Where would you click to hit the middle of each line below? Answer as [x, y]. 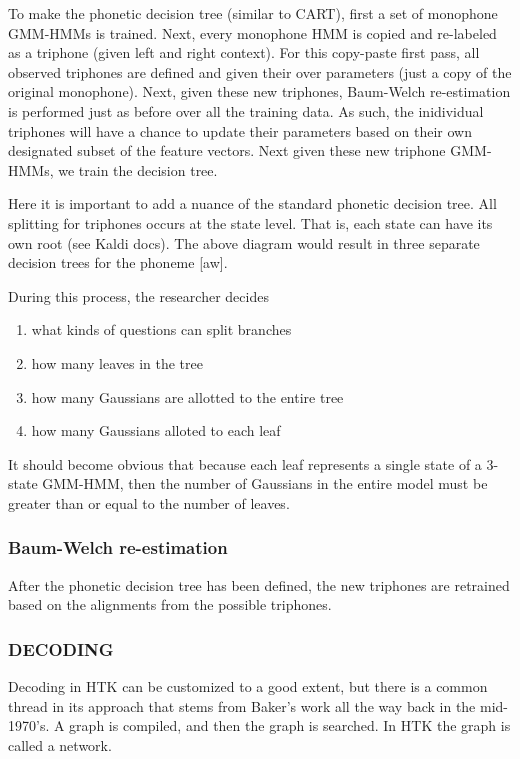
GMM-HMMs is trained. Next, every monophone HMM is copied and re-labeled [252, 32]
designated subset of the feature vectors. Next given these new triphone [227, 150]
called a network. [60, 744]
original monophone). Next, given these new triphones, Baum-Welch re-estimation [259, 91]
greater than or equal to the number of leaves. [149, 502]
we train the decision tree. [138, 169]
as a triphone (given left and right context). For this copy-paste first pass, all [244, 52]
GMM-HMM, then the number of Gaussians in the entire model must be [265, 483]
